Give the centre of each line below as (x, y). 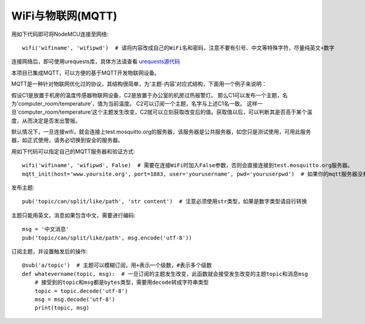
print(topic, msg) (62, 308)
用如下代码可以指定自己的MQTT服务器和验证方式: (73, 151)
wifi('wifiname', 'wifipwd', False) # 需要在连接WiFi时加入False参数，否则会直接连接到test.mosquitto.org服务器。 (187, 165)
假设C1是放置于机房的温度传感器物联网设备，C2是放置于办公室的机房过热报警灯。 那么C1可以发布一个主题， (147, 95)
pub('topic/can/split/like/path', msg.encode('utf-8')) (107, 238)
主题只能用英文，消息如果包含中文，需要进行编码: (74, 215)
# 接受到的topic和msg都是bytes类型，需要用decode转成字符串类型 (122, 282)
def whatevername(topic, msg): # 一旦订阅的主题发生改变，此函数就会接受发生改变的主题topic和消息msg (165, 274)
